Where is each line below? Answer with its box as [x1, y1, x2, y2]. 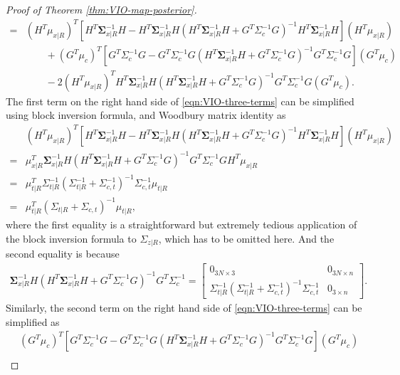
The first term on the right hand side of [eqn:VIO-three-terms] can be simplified [6, 93, 354, 108]
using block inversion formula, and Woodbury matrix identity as [6, 107, 286, 122]
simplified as [6, 314, 60, 329]
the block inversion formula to [6, 231, 137, 245]
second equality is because [6, 246, 120, 261]
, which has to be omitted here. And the [158, 231, 335, 245]
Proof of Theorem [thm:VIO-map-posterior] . [6, 2, 197, 16]
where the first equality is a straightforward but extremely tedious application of [6, 217, 357, 232]
